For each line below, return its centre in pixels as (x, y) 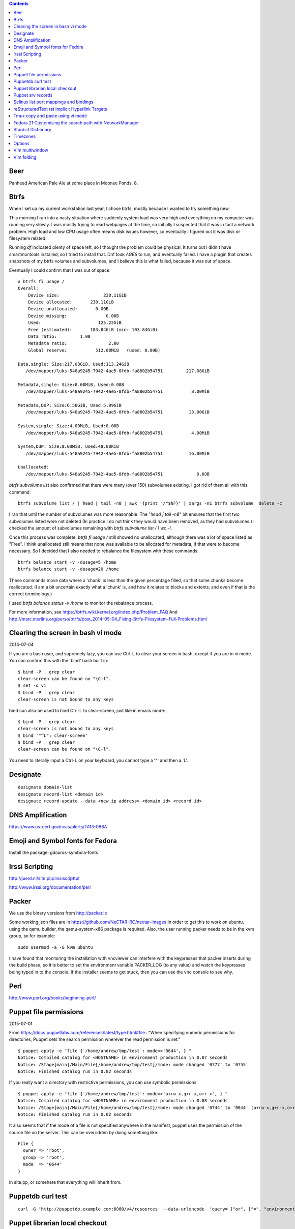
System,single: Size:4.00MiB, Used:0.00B (68, 426)
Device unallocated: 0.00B (68, 309)
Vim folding (25, 157)
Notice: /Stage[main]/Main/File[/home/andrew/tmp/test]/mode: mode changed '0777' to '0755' (133, 1065)
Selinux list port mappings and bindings (53, 102)
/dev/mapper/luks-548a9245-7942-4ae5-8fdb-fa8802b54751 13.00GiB (118, 412)
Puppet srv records (33, 95)
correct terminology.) (30, 594)
